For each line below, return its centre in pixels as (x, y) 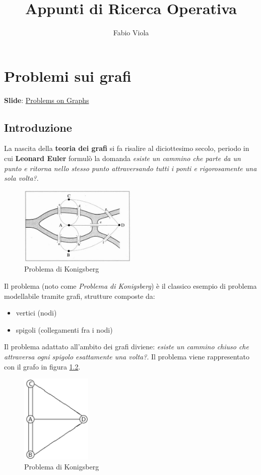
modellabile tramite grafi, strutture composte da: (80, 296)
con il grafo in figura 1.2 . (42, 366)
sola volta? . (21, 178)
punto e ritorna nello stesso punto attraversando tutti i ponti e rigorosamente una (130, 168)
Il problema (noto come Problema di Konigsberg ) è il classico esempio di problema (130, 286)
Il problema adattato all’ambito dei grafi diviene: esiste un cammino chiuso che (126, 347)
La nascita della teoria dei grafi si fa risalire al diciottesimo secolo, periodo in (127, 148)
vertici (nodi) (36, 313)
